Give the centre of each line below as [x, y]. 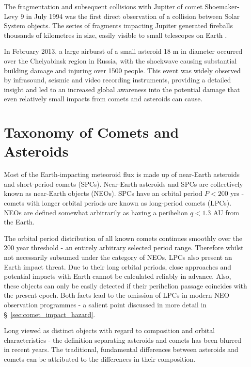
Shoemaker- [222, 6]
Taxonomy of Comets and [92, 132]
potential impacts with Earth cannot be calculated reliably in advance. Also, [118, 276]
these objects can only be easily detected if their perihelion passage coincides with [125, 285]
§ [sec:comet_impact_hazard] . [50, 314]
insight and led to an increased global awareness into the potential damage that [122, 89]
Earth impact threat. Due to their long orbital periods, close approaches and [118, 266]
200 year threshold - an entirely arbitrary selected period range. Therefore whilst [124, 247]
